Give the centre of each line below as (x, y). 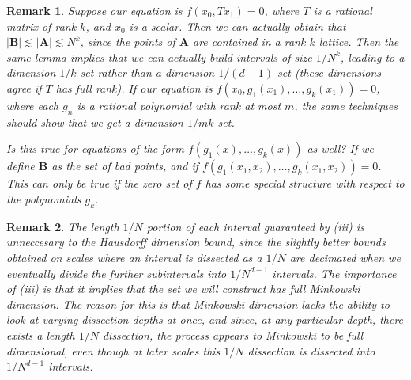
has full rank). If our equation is (134, 87)
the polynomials (44, 198)
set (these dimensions (330, 72)
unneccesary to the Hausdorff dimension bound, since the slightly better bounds (196, 242)
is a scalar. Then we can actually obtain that (238, 26)
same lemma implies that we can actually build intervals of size (159, 57)
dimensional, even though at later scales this (113, 350)
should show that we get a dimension (95, 122)
